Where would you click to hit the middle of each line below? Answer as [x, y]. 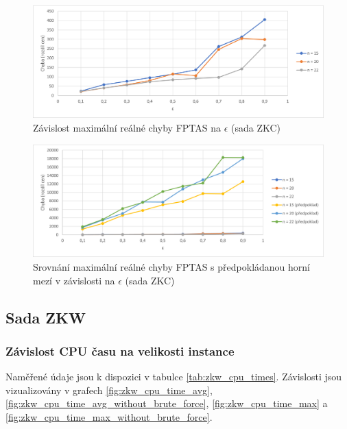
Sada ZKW [46, 317]
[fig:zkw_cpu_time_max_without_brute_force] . [109, 416]
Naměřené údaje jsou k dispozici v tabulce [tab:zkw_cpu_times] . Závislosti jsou [174, 377]
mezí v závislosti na [74, 280]
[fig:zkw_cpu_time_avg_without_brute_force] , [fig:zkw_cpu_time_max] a [167, 403]
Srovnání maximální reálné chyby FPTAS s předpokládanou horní [171, 266]
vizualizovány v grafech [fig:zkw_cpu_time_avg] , [109, 390]
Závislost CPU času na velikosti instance [120, 351]
